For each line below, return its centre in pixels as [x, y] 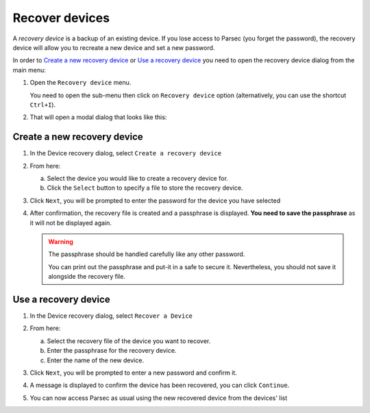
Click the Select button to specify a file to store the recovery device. [145, 188]
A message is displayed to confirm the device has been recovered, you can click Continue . [160, 385]
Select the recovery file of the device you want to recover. [129, 341]
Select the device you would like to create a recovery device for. [138, 178]
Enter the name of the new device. [95, 360]
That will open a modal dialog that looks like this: [98, 117]
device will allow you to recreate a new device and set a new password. [114, 47]
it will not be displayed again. [71, 223]
